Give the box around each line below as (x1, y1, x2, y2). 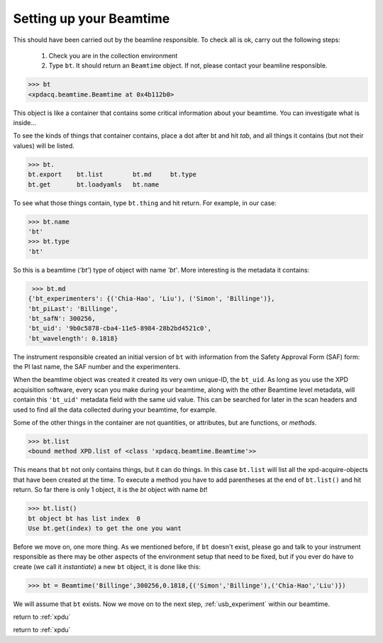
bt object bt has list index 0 (28, 515, 141, 522)
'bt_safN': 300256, (28, 314, 96, 322)
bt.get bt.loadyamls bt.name (28, 180, 160, 188)
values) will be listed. (13, 141, 74, 150)
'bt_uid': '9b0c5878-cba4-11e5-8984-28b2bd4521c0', (28, 324, 212, 333)
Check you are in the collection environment (48, 51, 178, 60)
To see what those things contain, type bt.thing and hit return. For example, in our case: (13, 199, 277, 207)
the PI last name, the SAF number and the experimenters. (13, 363, 181, 371)
